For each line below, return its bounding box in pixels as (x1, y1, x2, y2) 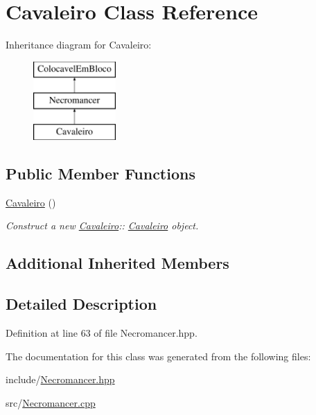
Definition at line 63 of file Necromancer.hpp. (6, 326, 197, 340)
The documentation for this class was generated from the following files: (6, 348, 311, 363)
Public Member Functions (6, 163, 195, 184)
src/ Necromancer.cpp (6, 395, 96, 409)
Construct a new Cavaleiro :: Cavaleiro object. (6, 218, 199, 233)
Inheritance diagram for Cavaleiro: (6, 37, 152, 52)
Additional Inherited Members (6, 252, 229, 274)
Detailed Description (6, 293, 157, 315)
